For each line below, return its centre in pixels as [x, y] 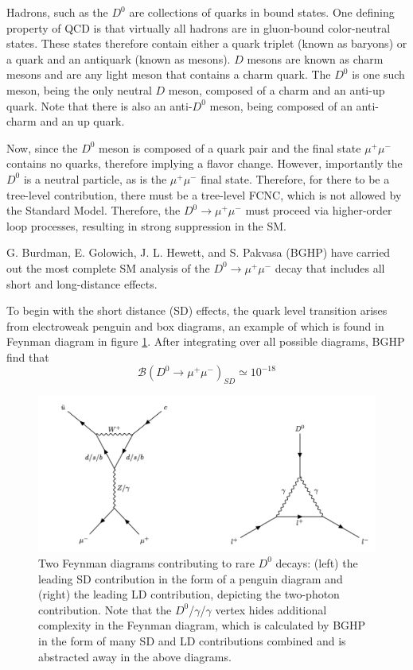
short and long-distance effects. [82, 283]
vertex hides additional [271, 609]
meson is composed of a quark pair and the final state [230, 147]
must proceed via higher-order [319, 210]
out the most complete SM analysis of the [108, 267]
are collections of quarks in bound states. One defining [262, 12]
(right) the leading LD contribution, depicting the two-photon [189, 594]
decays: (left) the [317, 562]
